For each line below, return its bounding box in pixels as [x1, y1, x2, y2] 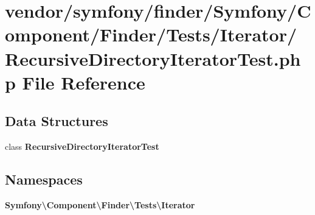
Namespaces [5, 170, 83, 189]
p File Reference [5, 69, 145, 94]
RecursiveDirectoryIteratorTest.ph [5, 46, 301, 71]
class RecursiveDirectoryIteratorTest [5, 140, 159, 153]
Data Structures [5, 111, 108, 130]
